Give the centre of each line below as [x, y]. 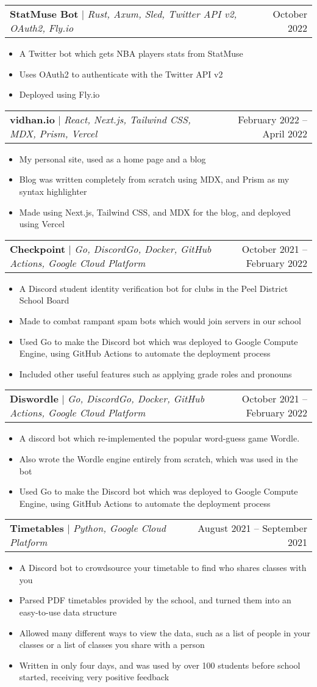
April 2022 [285, 133]
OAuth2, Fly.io [42, 28]
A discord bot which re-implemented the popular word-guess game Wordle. [159, 438]
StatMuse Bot [44, 14]
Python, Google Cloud [119, 528]
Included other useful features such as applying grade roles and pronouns [155, 373]
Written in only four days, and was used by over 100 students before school [160, 665]
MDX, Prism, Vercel [54, 133]
